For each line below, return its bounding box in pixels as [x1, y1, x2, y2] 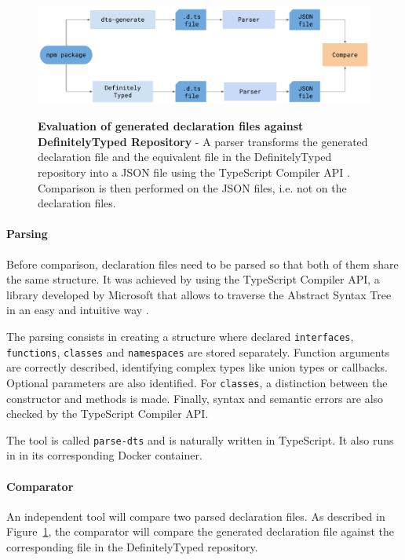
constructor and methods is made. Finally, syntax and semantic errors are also [6, 390, 384, 406]
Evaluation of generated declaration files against [38, 118, 304, 134]
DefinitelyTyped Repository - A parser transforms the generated [38, 133, 368, 149]
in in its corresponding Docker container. [6, 447, 202, 463]
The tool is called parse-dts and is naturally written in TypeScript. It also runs [6, 431, 394, 448]
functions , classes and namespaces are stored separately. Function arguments [6, 343, 390, 360]
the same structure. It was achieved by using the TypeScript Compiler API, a [6, 271, 380, 287]
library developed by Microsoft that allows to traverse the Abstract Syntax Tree [6, 286, 392, 302]
